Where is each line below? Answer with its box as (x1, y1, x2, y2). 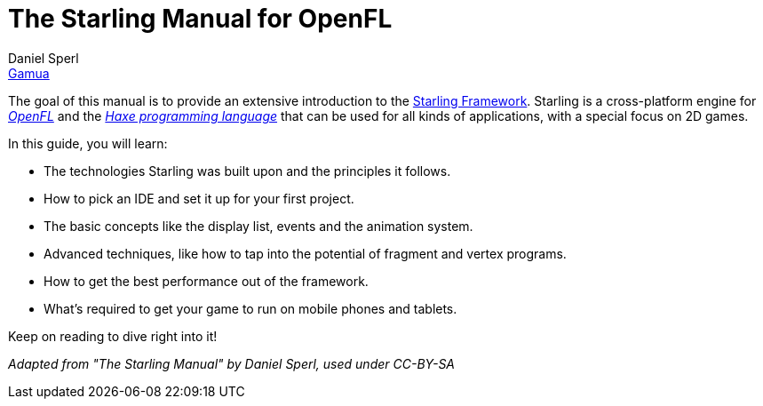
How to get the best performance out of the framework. (44, 273, 369, 289)
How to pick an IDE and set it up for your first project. (44, 190, 354, 206)
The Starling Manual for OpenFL (8, 4, 393, 34)
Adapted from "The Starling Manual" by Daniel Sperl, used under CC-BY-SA (8, 355, 456, 371)
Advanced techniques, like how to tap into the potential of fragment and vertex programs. (44, 245, 567, 261)
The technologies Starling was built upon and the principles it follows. (44, 163, 451, 179)
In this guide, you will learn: (8, 135, 168, 151)
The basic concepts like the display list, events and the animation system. (44, 218, 473, 234)
